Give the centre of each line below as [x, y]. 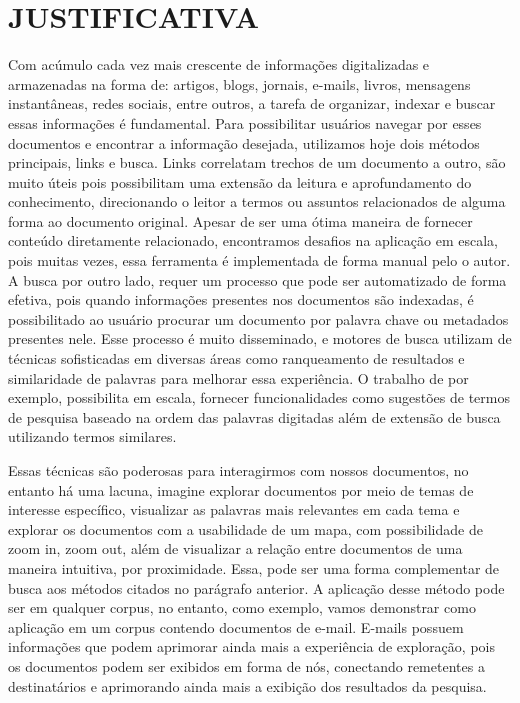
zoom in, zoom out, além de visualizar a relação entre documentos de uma [235, 548]
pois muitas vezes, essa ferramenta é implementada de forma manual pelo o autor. [259, 260]
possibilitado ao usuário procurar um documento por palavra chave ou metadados [258, 318]
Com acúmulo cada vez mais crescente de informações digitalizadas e [219, 64]
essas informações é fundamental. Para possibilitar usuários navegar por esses [245, 122]
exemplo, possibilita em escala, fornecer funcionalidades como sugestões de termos [259, 397]
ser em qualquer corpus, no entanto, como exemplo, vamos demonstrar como [242, 607]
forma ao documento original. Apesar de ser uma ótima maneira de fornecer [240, 220]
